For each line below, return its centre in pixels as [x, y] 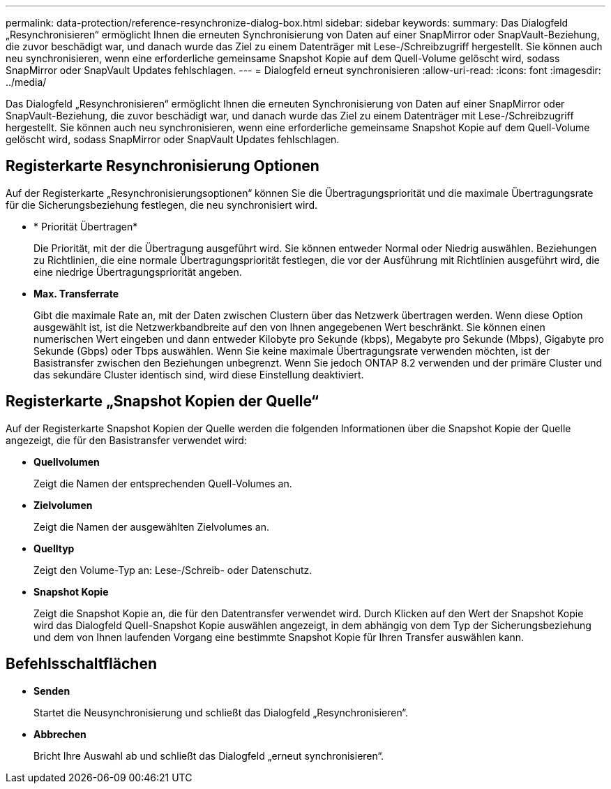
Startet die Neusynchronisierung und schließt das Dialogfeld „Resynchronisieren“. [221, 712]
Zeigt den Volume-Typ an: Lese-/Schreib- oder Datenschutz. [173, 570]
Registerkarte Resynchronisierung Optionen [163, 166]
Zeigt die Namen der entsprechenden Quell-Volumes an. [163, 483]
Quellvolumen [67, 462]
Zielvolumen [63, 505]
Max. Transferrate [76, 293]
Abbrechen [60, 734]
